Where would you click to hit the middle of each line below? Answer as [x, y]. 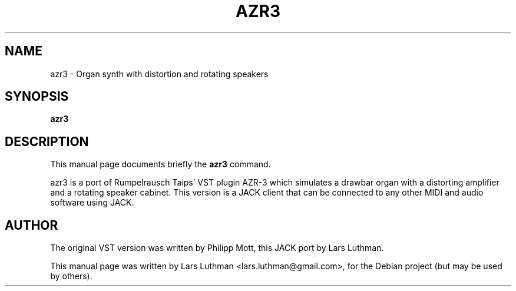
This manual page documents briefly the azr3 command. [161, 164]
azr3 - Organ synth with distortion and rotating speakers [159, 74]
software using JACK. [92, 203]
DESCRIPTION [47, 141]
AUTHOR [32, 225]
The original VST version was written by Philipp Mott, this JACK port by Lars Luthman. [217, 248]
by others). [71, 276]
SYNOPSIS [37, 97]
